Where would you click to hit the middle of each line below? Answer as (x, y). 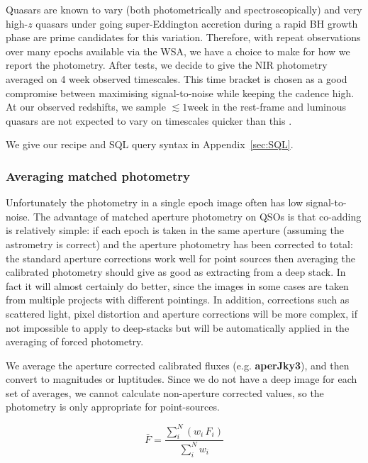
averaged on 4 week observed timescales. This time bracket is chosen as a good (177, 78)
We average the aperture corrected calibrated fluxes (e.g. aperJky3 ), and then (178, 365)
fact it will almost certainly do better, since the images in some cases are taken (177, 285)
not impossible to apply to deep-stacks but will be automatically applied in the (178, 327)
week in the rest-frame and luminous (267, 107)
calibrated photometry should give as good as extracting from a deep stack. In (176, 272)
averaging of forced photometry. (75, 341)
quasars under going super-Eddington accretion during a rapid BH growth (197, 23)
